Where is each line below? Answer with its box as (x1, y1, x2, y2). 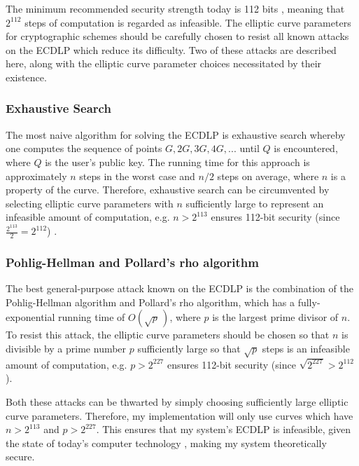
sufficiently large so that (137, 341, 241, 355)
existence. (6, 69, 47, 84)
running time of (58, 310, 125, 324)
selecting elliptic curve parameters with (6, 196, 174, 210)
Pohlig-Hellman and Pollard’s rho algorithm (6, 253, 259, 270)
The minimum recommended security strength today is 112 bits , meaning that (6, 1, 345, 15)
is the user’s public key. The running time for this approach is (45, 154, 310, 169)
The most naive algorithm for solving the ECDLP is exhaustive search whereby (6, 127, 346, 142)
